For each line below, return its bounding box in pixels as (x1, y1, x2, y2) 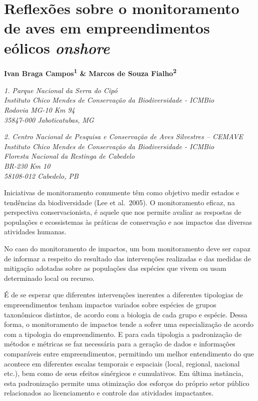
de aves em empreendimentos (4, 18, 210, 38)
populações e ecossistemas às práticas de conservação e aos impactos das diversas (4, 216, 252, 227)
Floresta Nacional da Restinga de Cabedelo (4, 151, 135, 161)
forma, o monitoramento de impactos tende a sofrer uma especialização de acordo (4, 319, 253, 329)
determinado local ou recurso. (4, 272, 95, 283)
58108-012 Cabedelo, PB (4, 170, 78, 181)
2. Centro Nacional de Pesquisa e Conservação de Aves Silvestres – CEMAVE (4, 131, 243, 142)
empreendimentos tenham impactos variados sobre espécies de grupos (4, 299, 216, 310)
